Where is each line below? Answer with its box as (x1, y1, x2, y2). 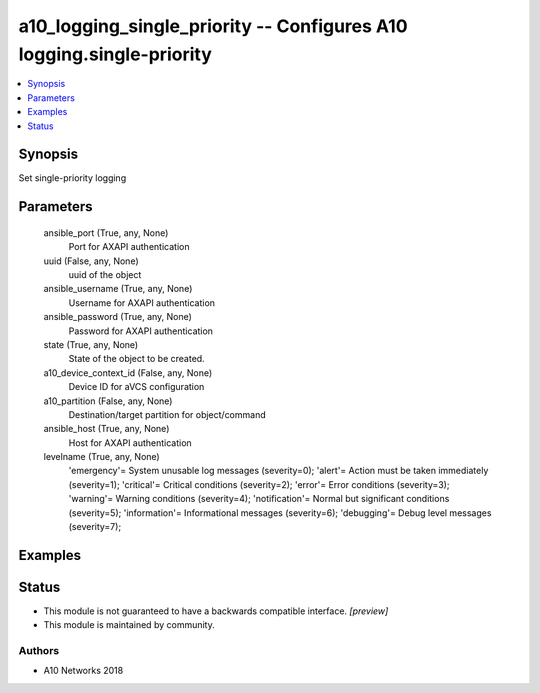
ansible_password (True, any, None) (43, 311, 192, 323)
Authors (18, 644, 60, 658)
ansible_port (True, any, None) (43, 226, 169, 239)
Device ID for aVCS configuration (68, 381, 205, 393)
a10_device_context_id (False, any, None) (43, 366, 213, 379)
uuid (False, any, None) (43, 255, 139, 267)
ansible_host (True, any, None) (43, 423, 170, 435)
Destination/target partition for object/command (68, 408, 266, 420)
